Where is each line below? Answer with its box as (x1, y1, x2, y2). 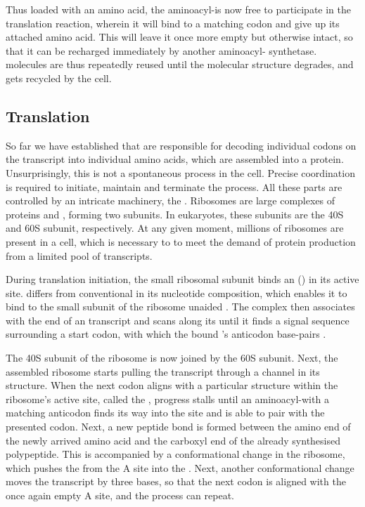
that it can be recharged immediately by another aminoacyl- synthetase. (6, 43, 317, 58)
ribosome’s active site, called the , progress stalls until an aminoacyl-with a (6, 391, 329, 406)
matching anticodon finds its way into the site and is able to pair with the (6, 405, 325, 420)
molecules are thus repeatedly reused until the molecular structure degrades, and (6, 57, 354, 72)
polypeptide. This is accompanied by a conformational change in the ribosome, (6, 447, 345, 461)
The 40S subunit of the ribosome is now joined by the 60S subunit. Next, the (6, 350, 338, 365)
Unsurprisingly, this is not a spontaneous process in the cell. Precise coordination (6, 165, 355, 180)
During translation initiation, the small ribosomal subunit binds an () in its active (6, 272, 359, 287)
